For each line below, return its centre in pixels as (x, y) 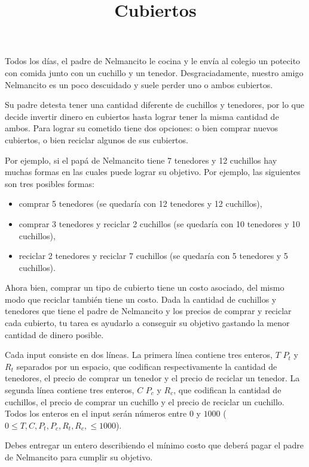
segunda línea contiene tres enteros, (70, 390)
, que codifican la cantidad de (227, 390)
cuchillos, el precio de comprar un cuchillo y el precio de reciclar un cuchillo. (145, 401)
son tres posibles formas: (50, 183)
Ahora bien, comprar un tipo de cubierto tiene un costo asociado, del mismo (145, 287)
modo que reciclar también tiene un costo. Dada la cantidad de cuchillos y (141, 299)
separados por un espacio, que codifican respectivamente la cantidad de (147, 366)
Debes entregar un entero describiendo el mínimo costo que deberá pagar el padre (154, 445)
